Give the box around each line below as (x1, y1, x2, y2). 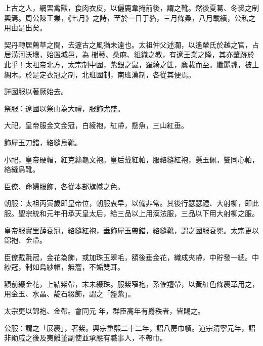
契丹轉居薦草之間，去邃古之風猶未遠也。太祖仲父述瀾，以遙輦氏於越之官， (4, 39, 252, 50)
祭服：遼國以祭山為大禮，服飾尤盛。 (4, 103, 124, 113)
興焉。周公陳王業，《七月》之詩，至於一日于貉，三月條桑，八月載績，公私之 (4, 12, 255, 23)
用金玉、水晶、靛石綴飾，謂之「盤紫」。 (4, 288, 135, 299)
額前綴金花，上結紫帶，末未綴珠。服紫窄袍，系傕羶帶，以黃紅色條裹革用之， (4, 278, 259, 289)
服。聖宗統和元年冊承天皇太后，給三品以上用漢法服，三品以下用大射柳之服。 (4, 207, 259, 218)
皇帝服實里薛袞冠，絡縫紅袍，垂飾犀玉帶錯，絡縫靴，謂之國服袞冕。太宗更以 (4, 225, 259, 235)
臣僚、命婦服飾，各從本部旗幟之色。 (4, 181, 124, 191)
